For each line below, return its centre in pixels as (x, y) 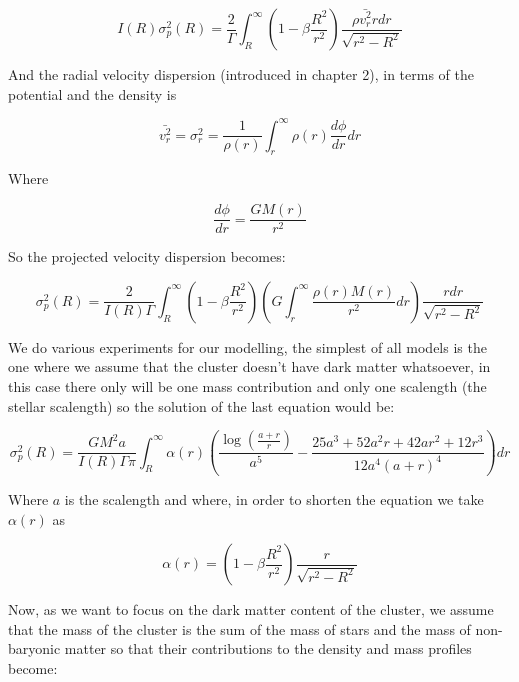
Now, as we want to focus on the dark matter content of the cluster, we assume (251, 609)
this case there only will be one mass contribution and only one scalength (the (247, 385)
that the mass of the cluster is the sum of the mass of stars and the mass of (239, 628)
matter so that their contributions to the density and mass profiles (268, 648)
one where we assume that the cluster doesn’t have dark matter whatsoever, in (249, 366)
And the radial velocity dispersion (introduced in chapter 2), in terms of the (241, 74)
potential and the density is (92, 93)
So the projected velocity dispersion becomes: (147, 256)
